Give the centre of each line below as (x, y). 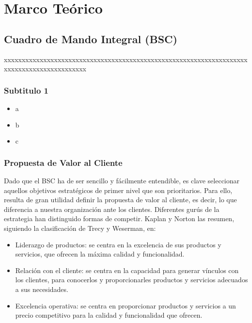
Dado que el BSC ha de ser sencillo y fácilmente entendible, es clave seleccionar (122, 180)
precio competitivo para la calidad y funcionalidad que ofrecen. (109, 315)
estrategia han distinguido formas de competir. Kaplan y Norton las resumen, (119, 218)
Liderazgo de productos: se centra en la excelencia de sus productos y (118, 244)
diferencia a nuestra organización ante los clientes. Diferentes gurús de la (112, 209)
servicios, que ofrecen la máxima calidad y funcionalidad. (100, 254)
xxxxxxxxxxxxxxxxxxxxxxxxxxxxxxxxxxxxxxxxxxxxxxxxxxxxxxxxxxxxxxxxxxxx (126, 59)
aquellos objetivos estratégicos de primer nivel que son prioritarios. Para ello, (118, 190)
